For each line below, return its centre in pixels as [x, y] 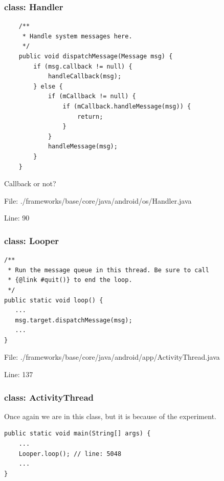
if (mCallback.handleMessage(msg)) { [127, 106]
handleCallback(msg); [85, 76]
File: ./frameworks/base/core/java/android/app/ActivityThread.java [112, 357]
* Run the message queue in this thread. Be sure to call [108, 270]
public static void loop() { [54, 300]
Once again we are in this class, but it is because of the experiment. [110, 416]
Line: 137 [19, 374]
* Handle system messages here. [77, 36]
